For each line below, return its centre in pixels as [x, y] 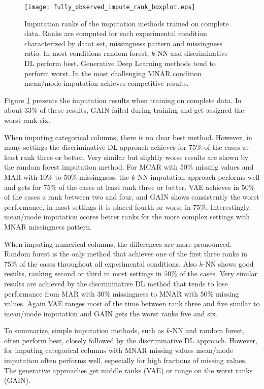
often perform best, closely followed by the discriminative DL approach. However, [131, 340]
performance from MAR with [49, 293]
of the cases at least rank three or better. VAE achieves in [149, 187]
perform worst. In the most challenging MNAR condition [113, 73]
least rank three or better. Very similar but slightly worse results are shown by [126, 157]
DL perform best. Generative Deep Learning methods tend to [120, 63]
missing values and [225, 167]
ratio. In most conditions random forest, [87, 53]
